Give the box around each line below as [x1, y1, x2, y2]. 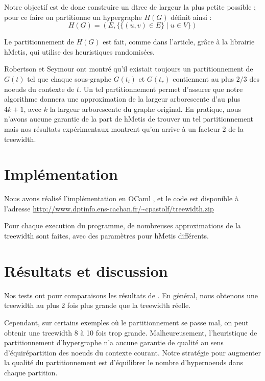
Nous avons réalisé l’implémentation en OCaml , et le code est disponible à [4, 193, 238, 204]
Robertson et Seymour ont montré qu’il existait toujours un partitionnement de [4, 63, 253, 74]
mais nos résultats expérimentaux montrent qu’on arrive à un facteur [4, 123, 220, 134]
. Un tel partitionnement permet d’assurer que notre [79, 83, 243, 94]
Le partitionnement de [4, 36, 74, 47]
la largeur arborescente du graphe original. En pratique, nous [50, 103, 242, 114]
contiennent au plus [173, 73, 234, 84]
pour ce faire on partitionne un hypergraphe [4, 11, 142, 22]
